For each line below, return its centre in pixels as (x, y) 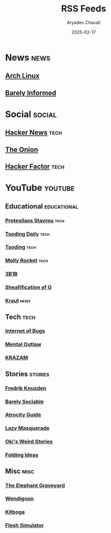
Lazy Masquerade (27, 428)
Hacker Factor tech (35, 167)
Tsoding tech (21, 247)
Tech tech (20, 317)
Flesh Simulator (24, 526)
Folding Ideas (22, 455)
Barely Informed (31, 93)
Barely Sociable (24, 401)
